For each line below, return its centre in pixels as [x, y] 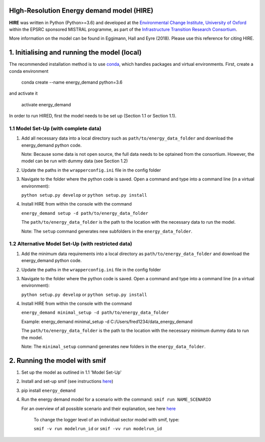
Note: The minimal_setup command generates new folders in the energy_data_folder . [114, 347]
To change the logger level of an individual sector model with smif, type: [106, 419]
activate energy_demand [46, 104]
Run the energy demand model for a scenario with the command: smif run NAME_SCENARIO [116, 399]
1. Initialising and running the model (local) [75, 52]
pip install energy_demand [49, 390]
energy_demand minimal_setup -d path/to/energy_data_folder [95, 313]
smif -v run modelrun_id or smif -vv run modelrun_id [98, 429]
